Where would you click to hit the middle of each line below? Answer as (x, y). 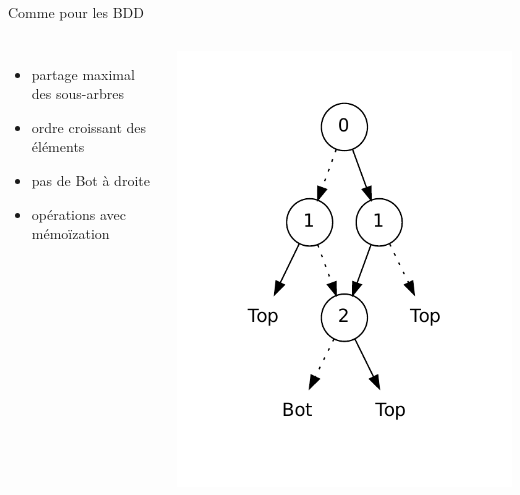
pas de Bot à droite (90, 179)
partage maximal (83, 73)
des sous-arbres (77, 93)
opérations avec (79, 213)
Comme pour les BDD (76, 12)
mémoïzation (70, 233)
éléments (58, 146)
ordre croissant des (89, 126)
